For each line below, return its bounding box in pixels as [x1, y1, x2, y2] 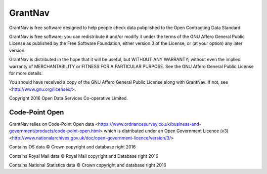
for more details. [9, 70, 43, 76]
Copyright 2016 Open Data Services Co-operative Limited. [9, 95, 128, 101]
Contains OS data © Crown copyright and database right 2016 [9, 144, 136, 150]
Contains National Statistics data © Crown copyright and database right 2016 [9, 162, 167, 168]
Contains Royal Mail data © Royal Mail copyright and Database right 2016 [9, 153, 159, 159]
